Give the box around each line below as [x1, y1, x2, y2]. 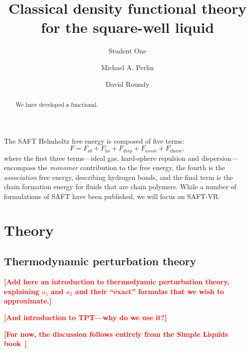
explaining [4, 286, 39, 296]
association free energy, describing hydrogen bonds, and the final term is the [4, 172, 233, 182]
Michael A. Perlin [101, 62, 154, 72]
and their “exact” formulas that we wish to [75, 286, 225, 296]
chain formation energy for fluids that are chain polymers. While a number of [4, 181, 237, 192]
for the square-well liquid [41, 17, 214, 37]
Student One [108, 46, 147, 56]
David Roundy [105, 78, 150, 89]
